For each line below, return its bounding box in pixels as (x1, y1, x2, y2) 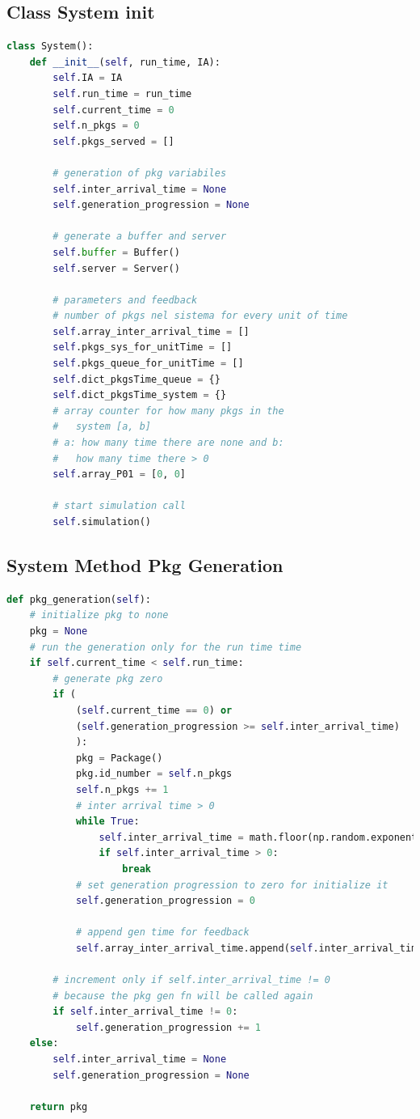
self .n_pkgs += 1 (75, 783, 169, 795)
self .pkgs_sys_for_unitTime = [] (52, 341, 233, 354)
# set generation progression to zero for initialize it (75, 879, 388, 891)
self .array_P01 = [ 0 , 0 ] (52, 468, 187, 481)
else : (29, 1037, 59, 1049)
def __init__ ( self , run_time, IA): (29, 56, 220, 68)
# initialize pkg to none (29, 609, 169, 621)
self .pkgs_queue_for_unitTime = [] (52, 358, 244, 370)
